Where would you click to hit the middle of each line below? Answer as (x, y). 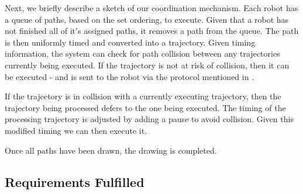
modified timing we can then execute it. (76, 130)
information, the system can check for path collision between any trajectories (142, 53)
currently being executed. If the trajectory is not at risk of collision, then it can (147, 65)
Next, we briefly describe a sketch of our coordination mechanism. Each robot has (151, 8)
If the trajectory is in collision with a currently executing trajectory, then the (143, 96)
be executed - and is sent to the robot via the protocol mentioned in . (130, 76)
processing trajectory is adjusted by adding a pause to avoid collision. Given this (149, 119)
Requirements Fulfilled (75, 181)
